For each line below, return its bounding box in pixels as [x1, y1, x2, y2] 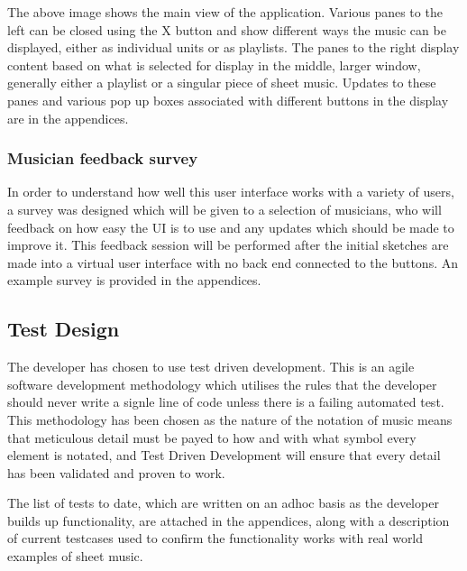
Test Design [7, 315, 120, 343]
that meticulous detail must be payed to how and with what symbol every [7, 428, 417, 447]
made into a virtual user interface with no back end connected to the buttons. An [7, 253, 458, 272]
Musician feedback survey [7, 147, 198, 170]
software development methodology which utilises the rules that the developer [7, 374, 437, 393]
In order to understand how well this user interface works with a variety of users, [7, 182, 454, 201]
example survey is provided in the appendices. [7, 271, 261, 290]
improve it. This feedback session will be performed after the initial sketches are [7, 235, 449, 254]
